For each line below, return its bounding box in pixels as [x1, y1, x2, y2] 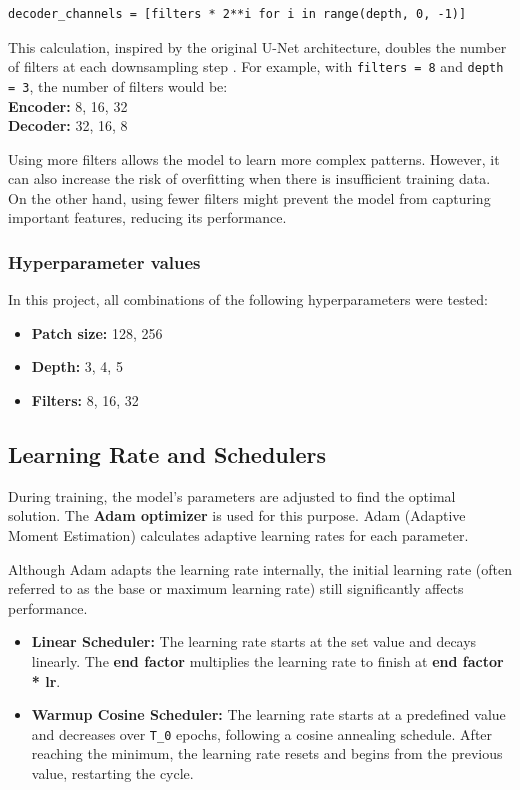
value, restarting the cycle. [31, 763, 194, 784]
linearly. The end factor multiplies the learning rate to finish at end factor [31, 651, 504, 672]
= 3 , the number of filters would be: [8, 75, 228, 96]
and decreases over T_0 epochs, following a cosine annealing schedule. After [31, 723, 493, 744]
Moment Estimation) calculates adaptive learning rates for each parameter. [8, 525, 469, 546]
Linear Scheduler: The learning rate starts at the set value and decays [31, 631, 477, 652]
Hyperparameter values [8, 249, 201, 274]
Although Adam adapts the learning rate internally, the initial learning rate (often [8, 558, 512, 579]
